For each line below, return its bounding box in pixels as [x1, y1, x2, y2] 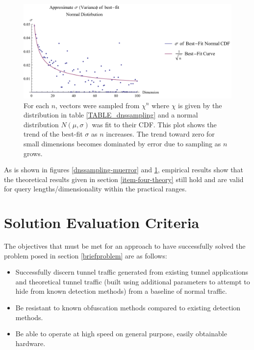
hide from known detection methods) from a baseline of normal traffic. [15, 286, 227, 296]
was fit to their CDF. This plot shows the [92, 119, 217, 129]
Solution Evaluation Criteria [4, 212, 200, 233]
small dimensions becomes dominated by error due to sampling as [24, 138, 221, 148]
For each [24, 100, 49, 110]
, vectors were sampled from [55, 100, 140, 110]
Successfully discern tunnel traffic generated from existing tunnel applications [15, 267, 249, 277]
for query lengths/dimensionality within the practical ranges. [4, 184, 187, 194]
